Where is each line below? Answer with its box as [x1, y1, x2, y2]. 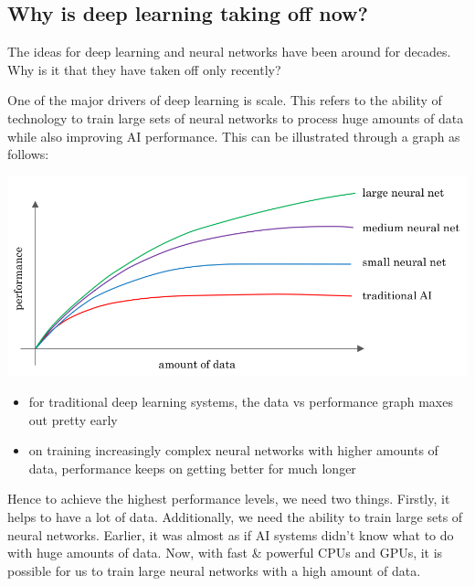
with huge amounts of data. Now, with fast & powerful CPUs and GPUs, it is [7, 543, 443, 562]
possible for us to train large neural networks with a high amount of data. [7, 560, 421, 580]
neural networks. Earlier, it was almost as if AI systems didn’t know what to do [7, 525, 454, 544]
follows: [7, 144, 49, 164]
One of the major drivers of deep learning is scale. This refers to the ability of [7, 91, 442, 110]
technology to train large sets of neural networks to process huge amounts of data [7, 108, 464, 127]
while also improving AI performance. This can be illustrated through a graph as [7, 126, 460, 145]
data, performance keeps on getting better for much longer [28, 458, 356, 477]
